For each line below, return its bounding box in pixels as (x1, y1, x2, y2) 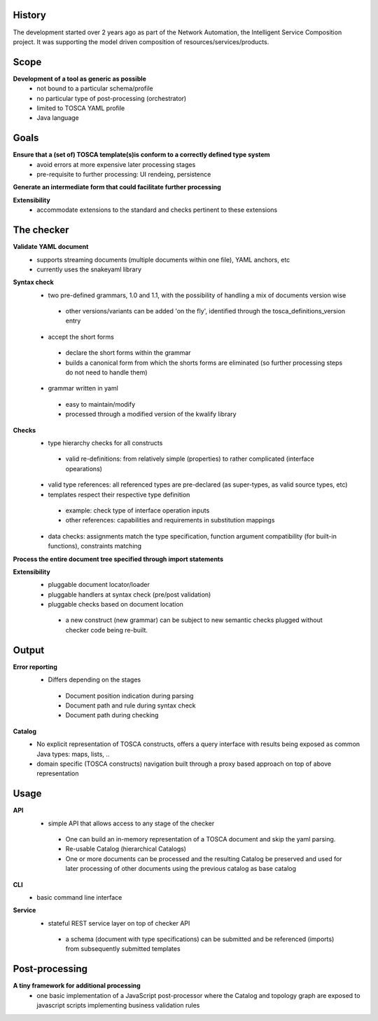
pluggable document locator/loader (48, 581, 150, 589)
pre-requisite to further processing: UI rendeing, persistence (36, 170, 211, 179)
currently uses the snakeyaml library (36, 265, 142, 273)
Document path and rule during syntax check (65, 701, 196, 710)
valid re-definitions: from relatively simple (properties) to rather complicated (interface (65, 454, 314, 463)
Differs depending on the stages (48, 675, 141, 684)
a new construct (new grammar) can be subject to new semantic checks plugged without (65, 616, 323, 624)
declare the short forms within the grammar (65, 349, 192, 357)
